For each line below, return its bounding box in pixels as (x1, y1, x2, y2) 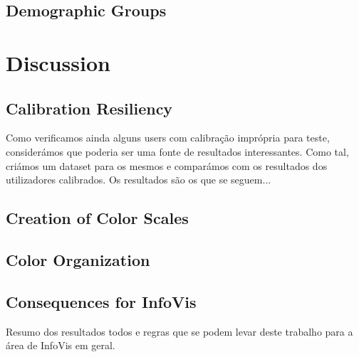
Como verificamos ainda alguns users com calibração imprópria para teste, (6, 130, 330, 145)
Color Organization (6, 248, 150, 270)
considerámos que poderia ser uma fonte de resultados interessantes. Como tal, (6, 144, 349, 159)
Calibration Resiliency (6, 97, 173, 119)
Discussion (6, 48, 110, 77)
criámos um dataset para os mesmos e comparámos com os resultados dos (6, 158, 328, 173)
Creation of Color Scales (6, 207, 189, 229)
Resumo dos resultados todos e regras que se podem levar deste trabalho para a (6, 324, 353, 339)
